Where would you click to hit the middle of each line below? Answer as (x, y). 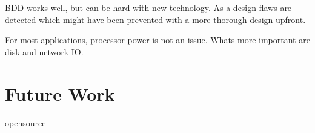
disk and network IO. (44, 51)
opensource (25, 122)
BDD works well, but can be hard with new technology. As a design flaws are (148, 7)
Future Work (60, 93)
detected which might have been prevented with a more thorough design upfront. (155, 19)
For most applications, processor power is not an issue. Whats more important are (157, 40)
